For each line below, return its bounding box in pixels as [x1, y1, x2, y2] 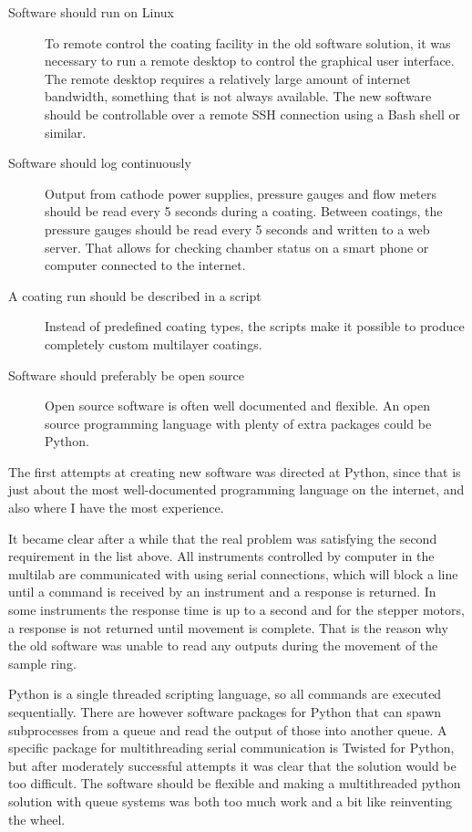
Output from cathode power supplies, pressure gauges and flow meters [45, 183, 436, 203]
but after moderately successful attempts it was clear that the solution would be [8, 755, 457, 775]
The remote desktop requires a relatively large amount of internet [45, 68, 411, 88]
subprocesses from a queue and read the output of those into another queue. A [8, 720, 447, 739]
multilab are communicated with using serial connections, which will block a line [8, 564, 458, 583]
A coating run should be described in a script [8, 286, 262, 305]
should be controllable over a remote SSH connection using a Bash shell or [45, 104, 461, 123]
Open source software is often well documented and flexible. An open [45, 396, 431, 415]
